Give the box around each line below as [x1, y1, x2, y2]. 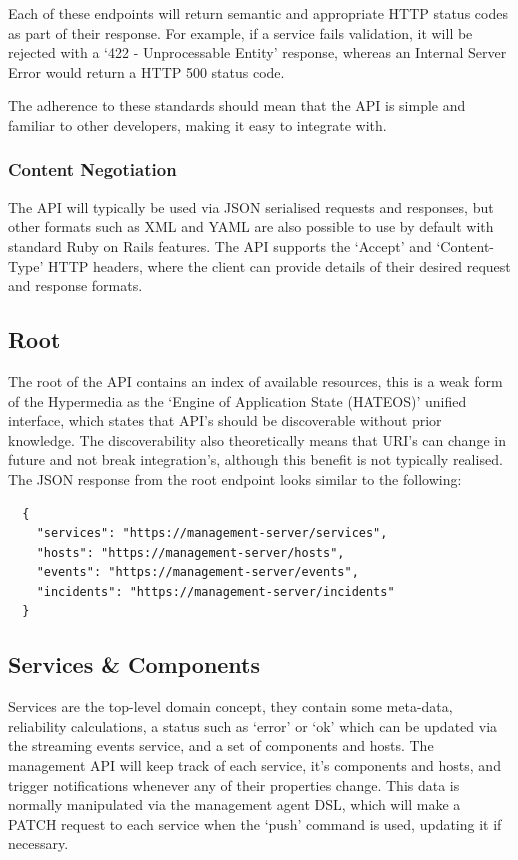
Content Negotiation [8, 157, 177, 182]
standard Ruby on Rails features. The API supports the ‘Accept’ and [8, 235, 432, 256]
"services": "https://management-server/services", [36, 526, 388, 541]
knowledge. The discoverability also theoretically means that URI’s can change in [8, 429, 506, 450]
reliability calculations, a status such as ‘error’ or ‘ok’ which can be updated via [8, 715, 498, 736]
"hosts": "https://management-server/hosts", [36, 545, 345, 560]
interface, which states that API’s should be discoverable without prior [8, 410, 442, 431]
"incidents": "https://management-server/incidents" [36, 584, 395, 599]
